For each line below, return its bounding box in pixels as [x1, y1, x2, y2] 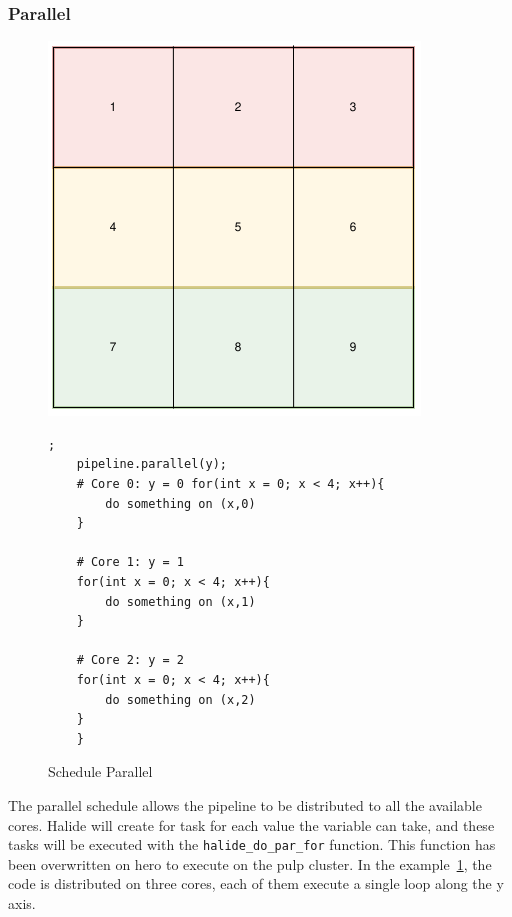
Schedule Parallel [48, 761, 153, 782]
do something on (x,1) [105, 594, 256, 609]
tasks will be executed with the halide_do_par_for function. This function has [8, 834, 496, 855]
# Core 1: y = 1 [76, 555, 185, 570]
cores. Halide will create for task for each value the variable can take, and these [8, 814, 495, 835]
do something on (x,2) [105, 692, 256, 707]
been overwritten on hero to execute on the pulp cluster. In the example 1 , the [8, 853, 492, 874]
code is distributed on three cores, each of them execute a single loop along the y [8, 873, 504, 894]
